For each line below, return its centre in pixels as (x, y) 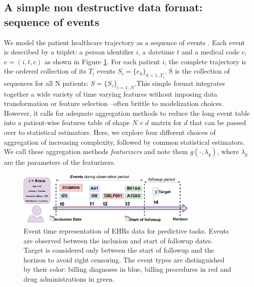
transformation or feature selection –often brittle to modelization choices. (114, 103)
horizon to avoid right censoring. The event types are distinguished (124, 259)
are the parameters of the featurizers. (60, 162)
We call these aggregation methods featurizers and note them (96, 151)
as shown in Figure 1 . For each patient (102, 61)
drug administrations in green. (69, 279)
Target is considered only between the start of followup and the (119, 250)
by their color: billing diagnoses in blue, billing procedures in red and (127, 269)
